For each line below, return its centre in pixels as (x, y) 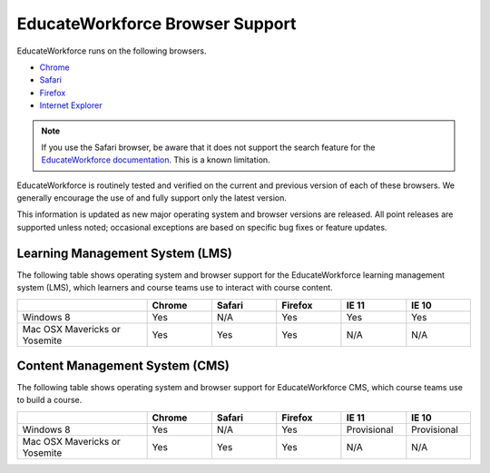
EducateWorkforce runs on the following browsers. (112, 51)
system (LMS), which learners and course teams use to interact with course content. (175, 288)
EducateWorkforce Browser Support (157, 24)
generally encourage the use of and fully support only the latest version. (152, 198)
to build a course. (49, 400)
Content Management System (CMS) (123, 365)
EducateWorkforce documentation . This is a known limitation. (156, 160)
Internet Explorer (71, 105)
